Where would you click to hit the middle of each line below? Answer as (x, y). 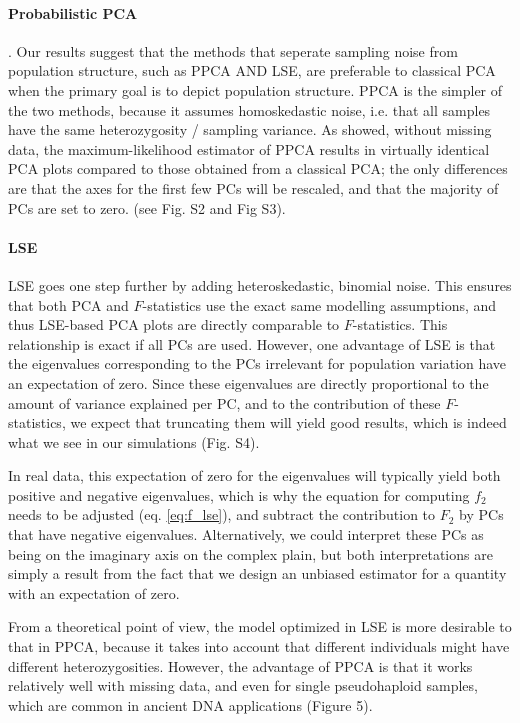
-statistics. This (400, 324)
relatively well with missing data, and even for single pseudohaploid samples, (243, 685)
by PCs (481, 514)
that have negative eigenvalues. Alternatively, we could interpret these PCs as (246, 534)
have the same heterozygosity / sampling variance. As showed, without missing (250, 129)
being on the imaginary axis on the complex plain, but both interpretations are (250, 553)
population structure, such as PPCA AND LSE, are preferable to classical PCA (252, 70)
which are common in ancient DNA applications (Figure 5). (190, 704)
